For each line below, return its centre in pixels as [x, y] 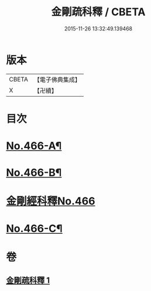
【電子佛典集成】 [57, 80]
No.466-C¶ [34, 228]
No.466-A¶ [34, 146]
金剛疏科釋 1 [28, 281]
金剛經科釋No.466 [51, 201]
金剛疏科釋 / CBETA [98, 12]
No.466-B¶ [34, 173]
